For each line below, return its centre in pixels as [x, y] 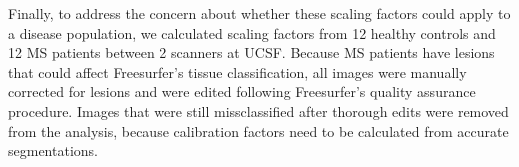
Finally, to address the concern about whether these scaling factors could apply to [259, 13]
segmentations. [53, 150]
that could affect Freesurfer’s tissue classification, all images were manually [237, 71]
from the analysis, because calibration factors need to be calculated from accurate [258, 130]
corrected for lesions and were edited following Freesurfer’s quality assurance [242, 91]
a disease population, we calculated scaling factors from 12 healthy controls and [252, 32]
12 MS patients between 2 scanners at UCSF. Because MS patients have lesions [251, 52]
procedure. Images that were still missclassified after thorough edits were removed [258, 110]
